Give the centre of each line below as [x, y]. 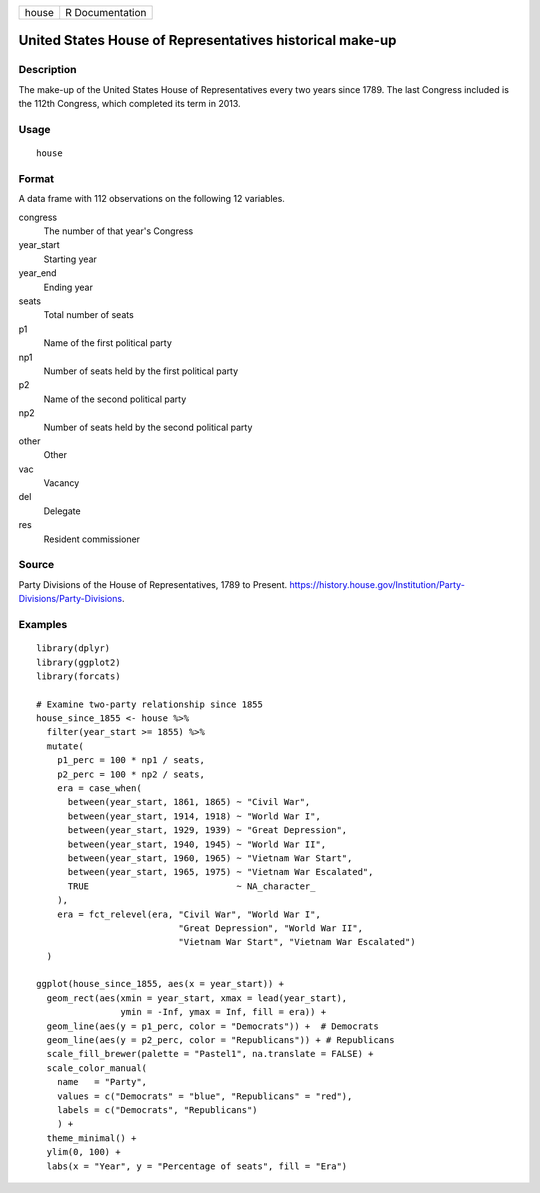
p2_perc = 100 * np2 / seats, [130, 774]
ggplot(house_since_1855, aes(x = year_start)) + [160, 984]
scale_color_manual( [97, 1068]
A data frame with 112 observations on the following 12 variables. [151, 199]
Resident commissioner [91, 539]
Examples [43, 624]
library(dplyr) [73, 648]
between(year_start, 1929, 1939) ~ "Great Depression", [207, 830]
